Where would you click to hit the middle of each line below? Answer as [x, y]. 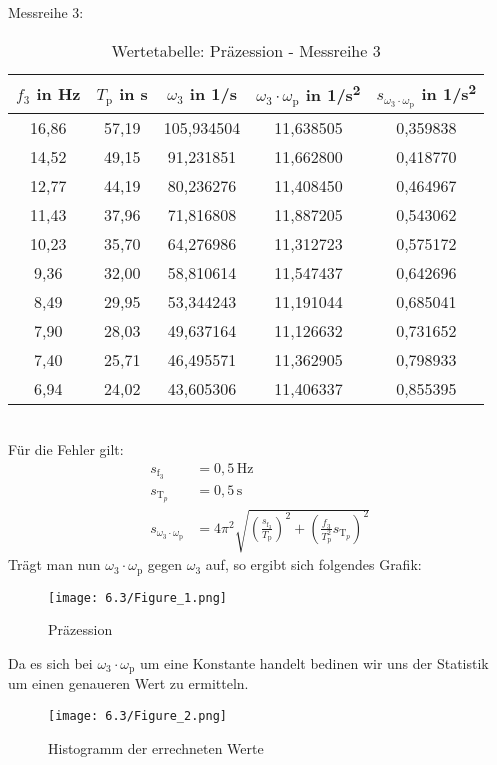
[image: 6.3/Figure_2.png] [137, 715]
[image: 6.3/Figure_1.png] [137, 597]
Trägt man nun [54, 564]
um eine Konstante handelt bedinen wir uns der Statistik [314, 662]
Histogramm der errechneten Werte [156, 747]
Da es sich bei [50, 662]
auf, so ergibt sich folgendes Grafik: [313, 564]
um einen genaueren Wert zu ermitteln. [128, 683]
